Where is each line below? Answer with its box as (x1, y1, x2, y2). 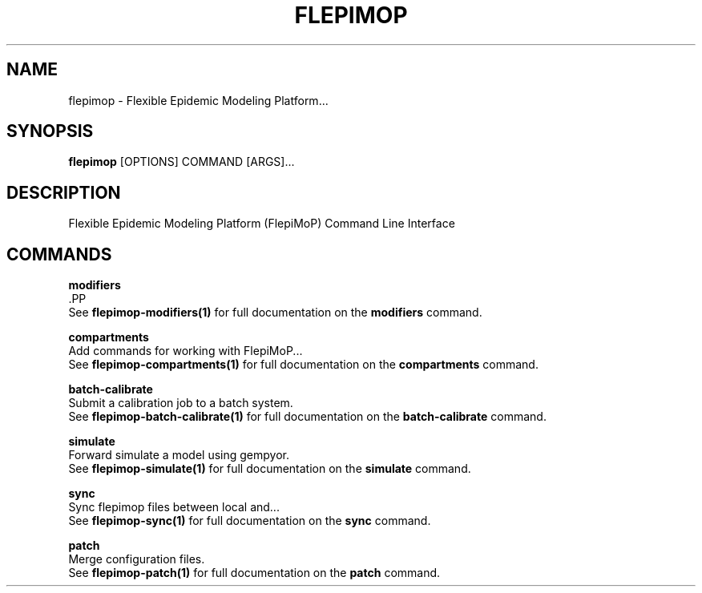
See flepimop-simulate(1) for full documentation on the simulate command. (68, 462, 471, 476)
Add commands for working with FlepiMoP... (68, 344, 303, 358)
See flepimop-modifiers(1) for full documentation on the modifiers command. (68, 305, 482, 320)
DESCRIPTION (6, 182, 121, 203)
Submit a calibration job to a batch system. (68, 396, 293, 410)
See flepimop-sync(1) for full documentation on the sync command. (68, 514, 431, 528)
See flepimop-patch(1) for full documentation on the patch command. (68, 566, 441, 580)
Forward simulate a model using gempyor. (68, 448, 289, 462)
